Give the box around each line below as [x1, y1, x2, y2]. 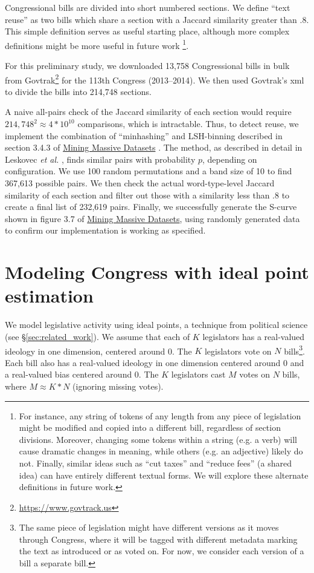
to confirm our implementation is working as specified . [5, 224, 206, 237]
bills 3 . [284, 342, 305, 357]
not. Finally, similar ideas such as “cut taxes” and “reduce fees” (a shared [19, 456, 292, 469]
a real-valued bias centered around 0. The [5, 368, 159, 381]
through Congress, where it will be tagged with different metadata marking [19, 532, 298, 545]
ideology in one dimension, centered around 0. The [5, 344, 192, 357]
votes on [239, 368, 270, 381]
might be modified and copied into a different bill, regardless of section [19, 421, 281, 434]
